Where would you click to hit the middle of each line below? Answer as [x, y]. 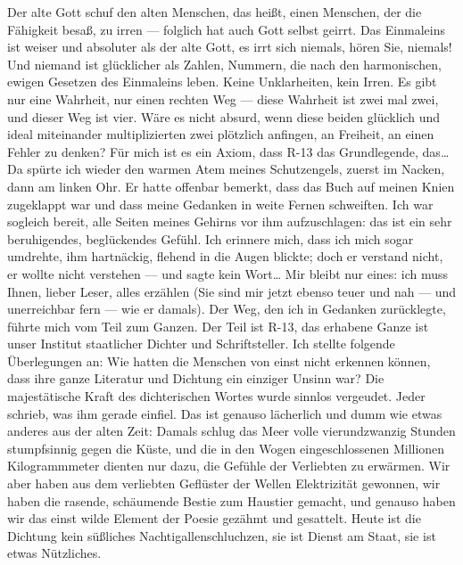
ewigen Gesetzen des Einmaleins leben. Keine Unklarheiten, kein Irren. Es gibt [222, 82]
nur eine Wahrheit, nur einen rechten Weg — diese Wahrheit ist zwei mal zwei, [223, 98]
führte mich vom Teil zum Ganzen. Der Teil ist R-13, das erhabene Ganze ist [218, 326]
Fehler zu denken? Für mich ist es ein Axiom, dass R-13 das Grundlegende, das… [228, 151]
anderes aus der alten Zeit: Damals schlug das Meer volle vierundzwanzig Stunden [231, 431]
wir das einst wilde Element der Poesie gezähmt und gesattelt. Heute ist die [214, 518]
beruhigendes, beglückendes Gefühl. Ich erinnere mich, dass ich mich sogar [211, 238]
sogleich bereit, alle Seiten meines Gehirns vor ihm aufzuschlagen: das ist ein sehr [230, 221]
